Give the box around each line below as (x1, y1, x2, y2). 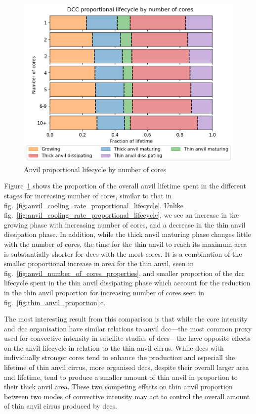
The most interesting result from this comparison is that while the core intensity (4, 314, 248, 324)
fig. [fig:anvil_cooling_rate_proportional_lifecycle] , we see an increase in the (4, 210, 239, 220)
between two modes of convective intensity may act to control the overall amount (4, 391, 250, 401)
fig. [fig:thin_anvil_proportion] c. (4, 297, 106, 307)
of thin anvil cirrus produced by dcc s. (4, 401, 117, 411)
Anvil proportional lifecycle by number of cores (24, 164, 167, 174)
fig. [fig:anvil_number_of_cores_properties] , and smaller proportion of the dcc (4, 268, 245, 278)
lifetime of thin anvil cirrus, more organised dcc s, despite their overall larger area (4, 362, 249, 372)
